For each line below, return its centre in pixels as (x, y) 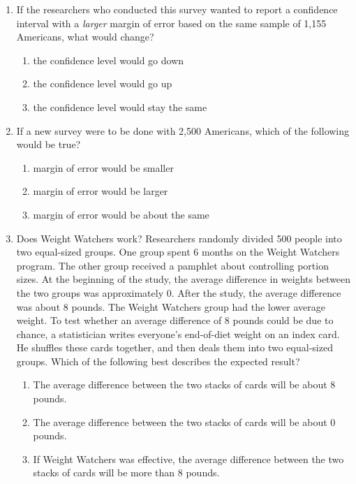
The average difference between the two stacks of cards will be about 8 (184, 384)
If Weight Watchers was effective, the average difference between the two (188, 459)
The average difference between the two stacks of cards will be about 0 (184, 421)
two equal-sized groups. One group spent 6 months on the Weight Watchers (178, 252)
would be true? (49, 144)
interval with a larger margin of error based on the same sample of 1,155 (171, 23)
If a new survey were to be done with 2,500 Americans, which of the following (183, 130)
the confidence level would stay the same (120, 107)
